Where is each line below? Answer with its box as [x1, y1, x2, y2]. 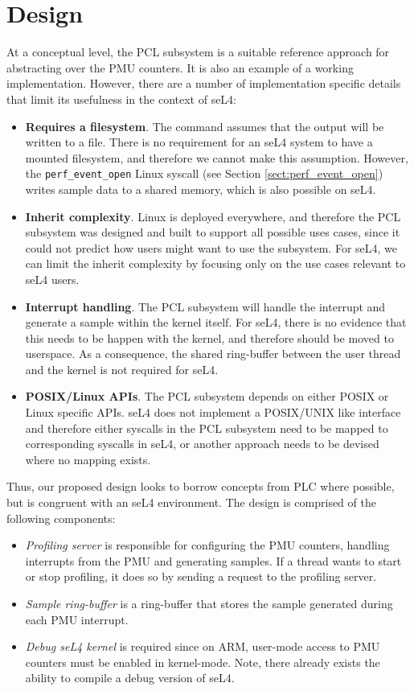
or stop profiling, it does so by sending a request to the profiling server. [25, 568, 377, 585]
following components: [6, 509, 116, 526]
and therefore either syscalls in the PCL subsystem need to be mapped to [25, 419, 388, 436]
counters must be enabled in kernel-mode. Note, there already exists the [25, 653, 380, 670]
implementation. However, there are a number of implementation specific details [6, 75, 401, 92]
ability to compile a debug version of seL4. [25, 669, 235, 686]
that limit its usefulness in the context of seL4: [6, 90, 237, 107]
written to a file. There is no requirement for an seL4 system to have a [25, 134, 373, 150]
